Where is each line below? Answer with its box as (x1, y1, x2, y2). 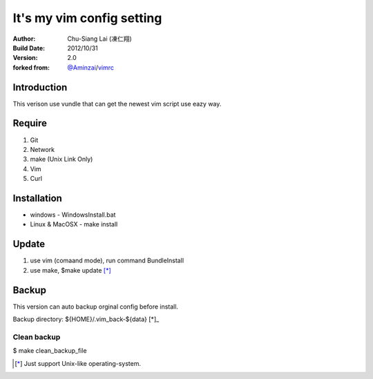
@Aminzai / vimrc (67, 63, 114, 72)
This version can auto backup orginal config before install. (12, 302, 179, 311)
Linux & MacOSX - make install (30, 220, 118, 229)
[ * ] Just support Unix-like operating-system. (15, 359, 142, 367)
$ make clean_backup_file (12, 347, 87, 355)
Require (12, 117, 48, 129)
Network (30, 145, 55, 153)
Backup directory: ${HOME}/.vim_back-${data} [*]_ (12, 315, 160, 323)
